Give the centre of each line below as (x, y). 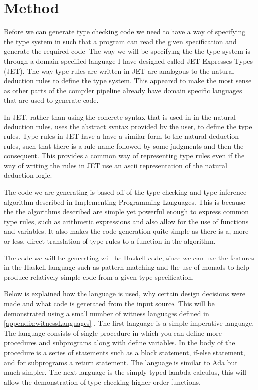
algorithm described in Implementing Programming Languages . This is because (125, 201)
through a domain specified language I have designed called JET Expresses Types (129, 61)
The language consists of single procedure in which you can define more (113, 332)
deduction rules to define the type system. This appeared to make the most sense (128, 80)
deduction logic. (28, 175)
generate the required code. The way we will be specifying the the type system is (127, 51)
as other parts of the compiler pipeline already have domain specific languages (123, 90)
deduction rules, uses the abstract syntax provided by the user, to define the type (128, 126)
